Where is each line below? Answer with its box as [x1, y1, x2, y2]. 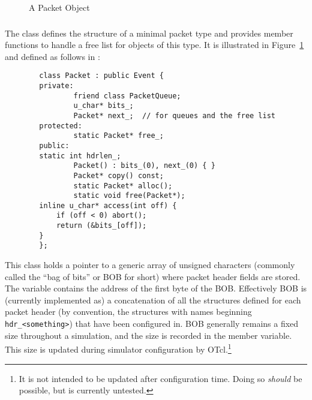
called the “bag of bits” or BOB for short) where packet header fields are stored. [5, 270, 301, 282]
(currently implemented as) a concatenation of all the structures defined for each [5, 293, 301, 306]
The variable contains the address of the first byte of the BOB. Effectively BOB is [5, 282, 307, 294]
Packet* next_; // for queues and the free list [73, 111, 276, 120]
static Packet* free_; [73, 131, 164, 140]
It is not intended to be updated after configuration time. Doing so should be [19, 372, 302, 384]
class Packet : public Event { [39, 71, 164, 80]
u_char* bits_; [73, 101, 134, 110]
